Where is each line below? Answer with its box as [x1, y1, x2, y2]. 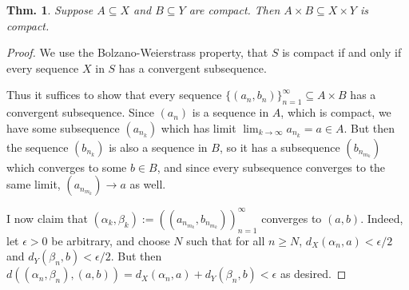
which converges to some [6, 158, 127, 175]
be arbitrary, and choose [51, 232, 170, 248]
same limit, [6, 176, 61, 193]
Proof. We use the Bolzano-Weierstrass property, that [6, 44, 268, 61]
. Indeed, [360, 209, 403, 226]
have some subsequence [6, 119, 120, 136]
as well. [129, 176, 166, 193]
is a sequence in [192, 104, 269, 121]
